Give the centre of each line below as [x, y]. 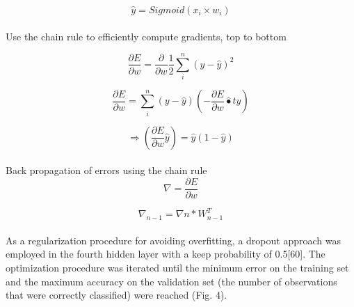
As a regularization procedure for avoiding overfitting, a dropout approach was [173, 240]
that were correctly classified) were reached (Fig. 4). [116, 295]
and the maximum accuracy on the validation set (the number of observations [171, 281]
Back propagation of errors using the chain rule [106, 170]
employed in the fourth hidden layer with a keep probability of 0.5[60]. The [166, 254]
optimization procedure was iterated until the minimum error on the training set [177, 267]
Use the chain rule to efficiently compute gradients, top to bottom [146, 36]
